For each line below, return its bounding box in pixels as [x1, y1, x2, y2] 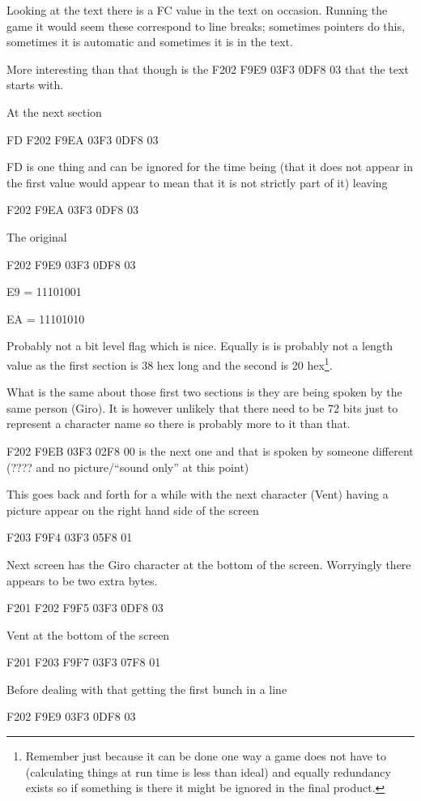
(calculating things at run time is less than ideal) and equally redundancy [25, 763, 391, 780]
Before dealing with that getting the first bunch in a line [6, 680, 287, 697]
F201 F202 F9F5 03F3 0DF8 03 [6, 599, 164, 616]
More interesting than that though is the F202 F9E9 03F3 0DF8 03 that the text [6, 60, 409, 77]
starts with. [6, 76, 64, 93]
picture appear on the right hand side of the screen [6, 501, 259, 518]
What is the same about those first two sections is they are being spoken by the [6, 383, 402, 400]
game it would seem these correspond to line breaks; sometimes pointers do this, [6, 17, 405, 34]
